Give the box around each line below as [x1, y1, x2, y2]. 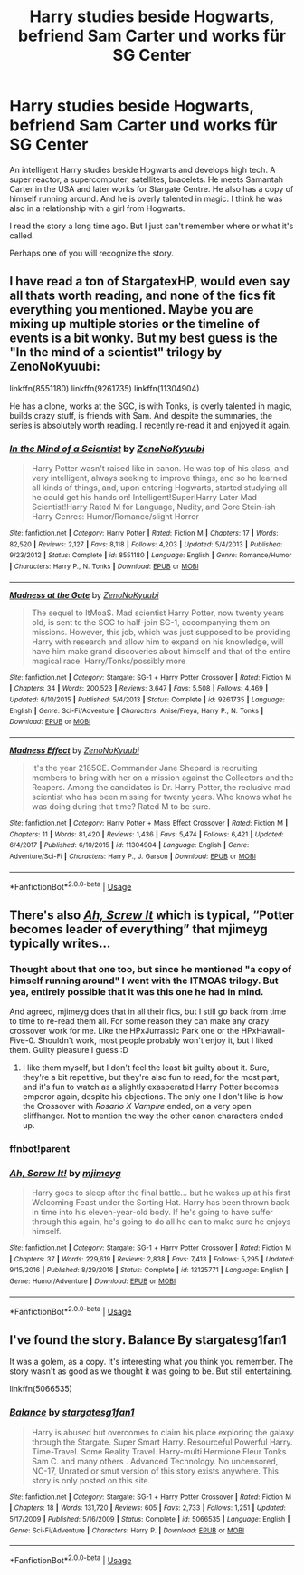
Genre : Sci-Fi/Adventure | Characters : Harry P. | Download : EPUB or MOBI [9, 1525, 245, 1535]
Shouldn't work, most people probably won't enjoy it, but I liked [37, 1035, 274, 1046]
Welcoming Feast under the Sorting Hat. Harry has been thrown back [31, 1197, 290, 1208]
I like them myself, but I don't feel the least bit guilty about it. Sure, [22, 1062, 270, 1073]
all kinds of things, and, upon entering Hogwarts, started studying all [31, 482, 288, 493]
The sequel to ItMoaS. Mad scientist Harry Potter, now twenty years [31, 607, 285, 618]
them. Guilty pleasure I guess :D [9, 1044, 129, 1055]
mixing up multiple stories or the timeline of [9, 316, 260, 332]
